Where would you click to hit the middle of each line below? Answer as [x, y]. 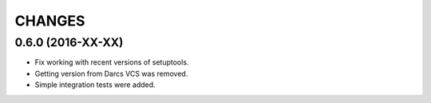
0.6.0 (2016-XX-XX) [69, 42]
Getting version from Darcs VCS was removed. [111, 73]
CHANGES [50, 21]
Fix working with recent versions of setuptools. [112, 62]
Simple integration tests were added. [95, 85]
